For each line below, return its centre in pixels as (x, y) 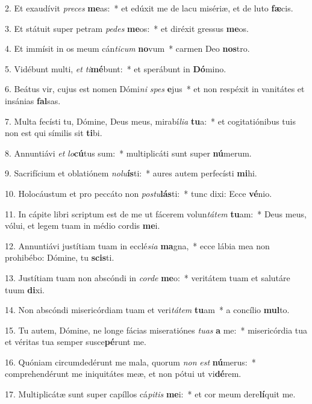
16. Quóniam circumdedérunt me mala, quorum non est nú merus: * (130, 362)
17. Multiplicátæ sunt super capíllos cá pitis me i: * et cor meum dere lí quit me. (150, 394)
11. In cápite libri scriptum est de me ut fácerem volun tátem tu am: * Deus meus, (156, 213)
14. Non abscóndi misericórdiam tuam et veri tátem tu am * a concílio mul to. (147, 310)
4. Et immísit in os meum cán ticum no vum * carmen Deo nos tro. (127, 48)
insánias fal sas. (33, 100)
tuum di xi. (25, 289)
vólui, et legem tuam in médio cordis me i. (83, 225)
